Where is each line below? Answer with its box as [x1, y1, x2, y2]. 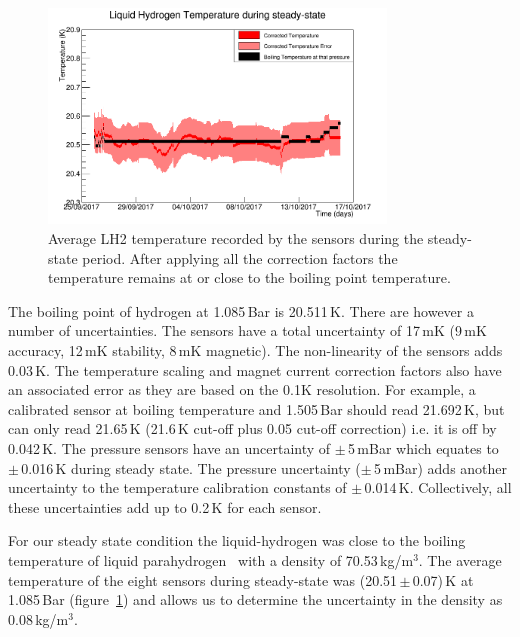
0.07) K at [412, 569, 474, 590]
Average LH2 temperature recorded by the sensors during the [48, 228, 424, 249]
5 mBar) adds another [374, 457, 508, 478]
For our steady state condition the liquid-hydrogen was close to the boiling [8, 530, 466, 551]
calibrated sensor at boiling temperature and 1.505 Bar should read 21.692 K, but [8, 398, 505, 419]
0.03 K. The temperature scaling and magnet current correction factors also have [8, 359, 502, 380]
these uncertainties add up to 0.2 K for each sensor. [8, 496, 322, 517]
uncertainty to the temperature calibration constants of [8, 477, 347, 498]
